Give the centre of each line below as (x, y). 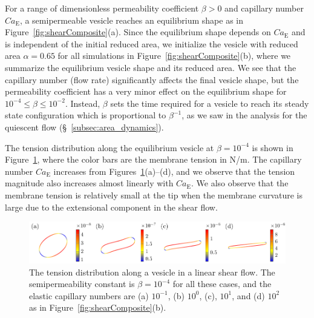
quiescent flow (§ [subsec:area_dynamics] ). (84, 127)
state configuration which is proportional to (86, 115)
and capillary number (264, 8)
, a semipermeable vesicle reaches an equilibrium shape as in (131, 20)
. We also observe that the (240, 183)
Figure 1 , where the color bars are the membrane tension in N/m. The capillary (153, 159)
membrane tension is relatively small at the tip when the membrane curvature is (154, 195)
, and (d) (248, 295)
